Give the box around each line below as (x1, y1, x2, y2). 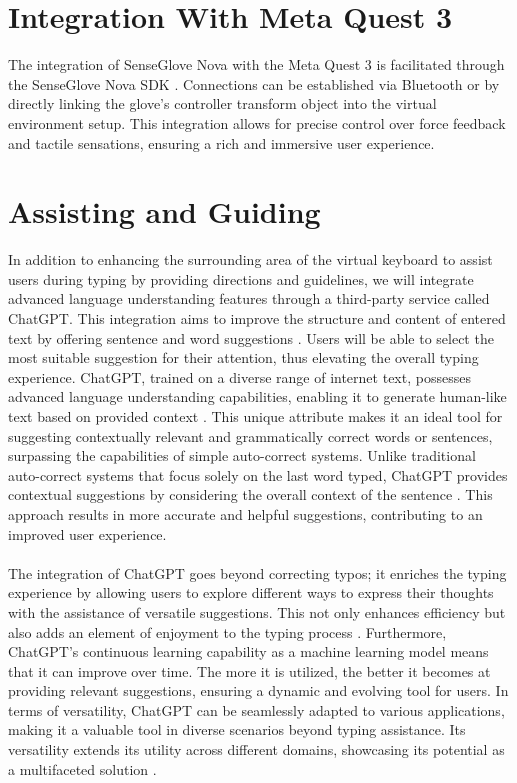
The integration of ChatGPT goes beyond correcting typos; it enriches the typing (8, 562, 507, 583)
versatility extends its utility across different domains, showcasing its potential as (8, 739, 505, 760)
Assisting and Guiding (8, 191, 321, 232)
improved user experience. (8, 523, 167, 544)
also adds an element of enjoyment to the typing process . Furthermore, (8, 621, 447, 642)
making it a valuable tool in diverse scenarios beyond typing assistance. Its (8, 719, 466, 740)
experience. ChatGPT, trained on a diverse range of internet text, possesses (8, 366, 471, 387)
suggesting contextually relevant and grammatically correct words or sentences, (8, 425, 493, 446)
